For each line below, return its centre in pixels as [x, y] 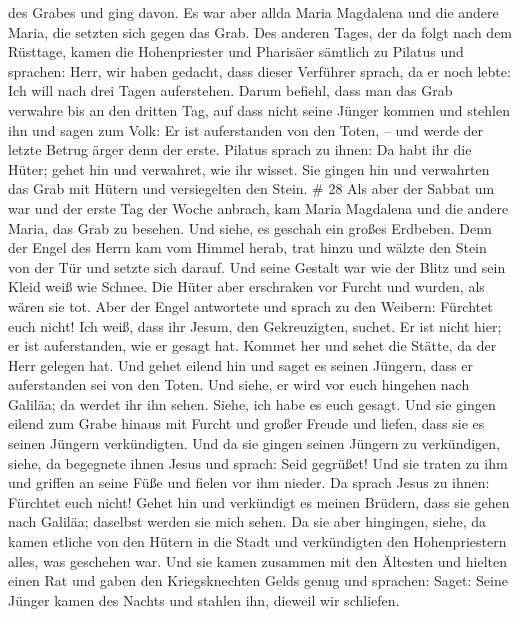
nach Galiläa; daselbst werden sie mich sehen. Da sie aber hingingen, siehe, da [247, 521]
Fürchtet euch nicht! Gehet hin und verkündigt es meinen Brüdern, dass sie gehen [259, 501]
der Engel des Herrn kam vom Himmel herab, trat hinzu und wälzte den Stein [247, 247]
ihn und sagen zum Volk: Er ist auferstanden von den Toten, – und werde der [246, 129]
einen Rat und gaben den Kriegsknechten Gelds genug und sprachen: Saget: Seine [258, 580]
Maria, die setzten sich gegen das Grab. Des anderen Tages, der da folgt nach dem [260, 31]
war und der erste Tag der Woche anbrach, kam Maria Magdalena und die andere [258, 207]
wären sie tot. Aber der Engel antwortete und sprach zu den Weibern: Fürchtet [250, 305]
